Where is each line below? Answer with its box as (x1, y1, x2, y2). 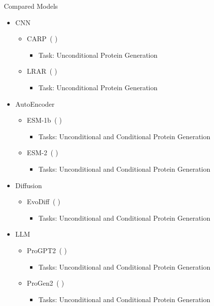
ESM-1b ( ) (27, 115, 62, 125)
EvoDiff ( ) (27, 196, 61, 207)
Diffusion (15, 180, 42, 190)
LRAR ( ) (27, 66, 58, 76)
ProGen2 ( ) (27, 278, 64, 288)
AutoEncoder (15, 98, 55, 109)
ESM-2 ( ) (27, 147, 58, 158)
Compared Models (4, 1, 58, 11)
